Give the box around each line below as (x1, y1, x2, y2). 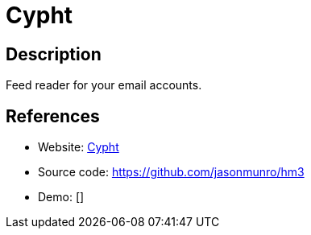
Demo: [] (38, 190, 85, 204)
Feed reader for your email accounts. (6, 78, 202, 93)
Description (6, 43, 102, 64)
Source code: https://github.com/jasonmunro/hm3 (38, 165, 305, 179)
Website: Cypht (38, 140, 119, 155)
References (6, 105, 100, 126)
